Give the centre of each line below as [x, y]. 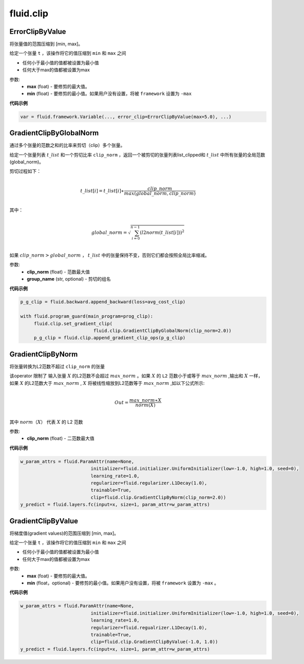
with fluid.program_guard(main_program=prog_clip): [87, 316]
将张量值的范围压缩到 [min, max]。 [46, 44]
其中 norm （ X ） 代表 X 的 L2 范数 [46, 422]
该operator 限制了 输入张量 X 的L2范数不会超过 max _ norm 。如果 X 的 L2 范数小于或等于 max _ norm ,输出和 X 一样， [136, 376]
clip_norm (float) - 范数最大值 [58, 271]
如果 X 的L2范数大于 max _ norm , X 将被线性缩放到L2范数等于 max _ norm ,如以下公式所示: [107, 383]
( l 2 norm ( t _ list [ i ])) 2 [162, 232]
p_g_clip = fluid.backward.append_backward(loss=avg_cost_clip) [103, 302]
